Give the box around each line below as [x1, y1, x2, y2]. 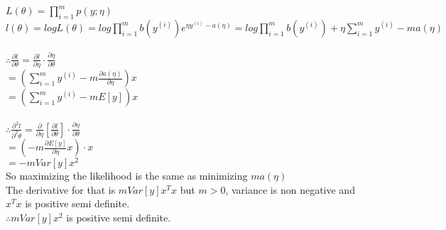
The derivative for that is [6, 182, 116, 197]
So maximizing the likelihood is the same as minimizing [6, 168, 248, 183]
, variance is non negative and [225, 182, 355, 197]
